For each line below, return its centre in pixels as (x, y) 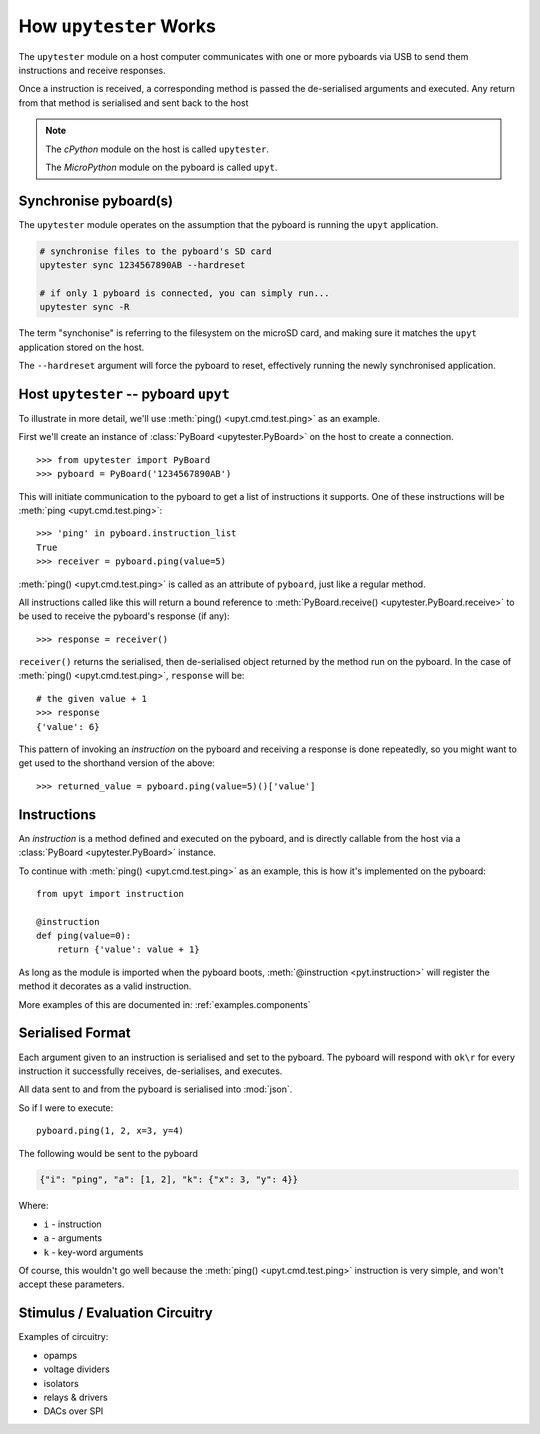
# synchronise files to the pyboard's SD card (155, 251)
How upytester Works (117, 26)
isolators (61, 1383)
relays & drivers (76, 1397)
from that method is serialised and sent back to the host (133, 102)
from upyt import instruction (110, 893)
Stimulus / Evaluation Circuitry (116, 1313)
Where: (33, 1206)
